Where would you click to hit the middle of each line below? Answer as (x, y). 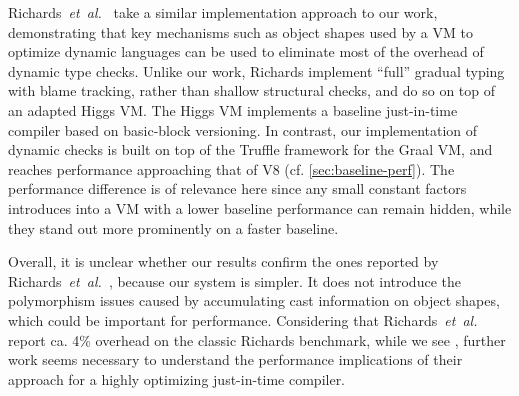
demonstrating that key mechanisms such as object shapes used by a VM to (240, 31)
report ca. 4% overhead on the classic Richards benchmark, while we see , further (257, 339)
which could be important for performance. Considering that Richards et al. (243, 319)
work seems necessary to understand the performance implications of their (235, 359)
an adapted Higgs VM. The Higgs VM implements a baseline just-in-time (233, 109)
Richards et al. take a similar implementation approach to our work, (223, 12)
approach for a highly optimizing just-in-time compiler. (177, 378)
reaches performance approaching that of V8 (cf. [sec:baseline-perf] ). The (231, 168)
